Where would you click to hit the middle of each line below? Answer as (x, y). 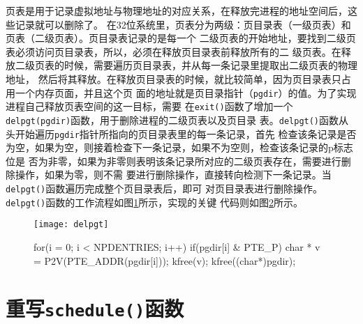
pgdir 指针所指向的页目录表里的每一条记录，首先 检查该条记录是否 (206, 133)
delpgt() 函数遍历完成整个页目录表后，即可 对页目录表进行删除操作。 (164, 188)
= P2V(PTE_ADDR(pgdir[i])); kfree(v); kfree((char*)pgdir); (165, 260)
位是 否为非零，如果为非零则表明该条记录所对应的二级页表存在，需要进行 (173, 161)
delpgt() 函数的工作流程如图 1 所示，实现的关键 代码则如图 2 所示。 (154, 202)
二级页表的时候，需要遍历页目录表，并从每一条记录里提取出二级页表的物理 (186, 65)
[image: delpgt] (71, 225)
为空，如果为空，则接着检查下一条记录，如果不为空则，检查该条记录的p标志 (179, 147)
